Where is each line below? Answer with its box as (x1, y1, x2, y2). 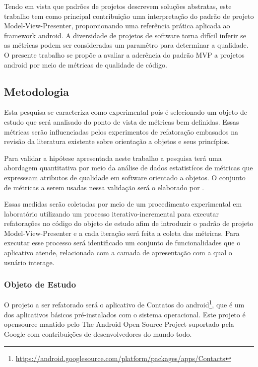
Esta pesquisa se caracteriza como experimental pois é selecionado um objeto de (4, 107, 247, 117)
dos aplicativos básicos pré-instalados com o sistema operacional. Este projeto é (4, 309, 246, 319)
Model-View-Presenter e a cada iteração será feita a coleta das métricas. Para (4, 227, 240, 238)
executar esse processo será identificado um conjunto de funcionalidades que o (4, 237, 241, 248)
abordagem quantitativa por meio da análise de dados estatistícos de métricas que (4, 162, 253, 173)
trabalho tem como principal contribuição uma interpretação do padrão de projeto (4, 10, 254, 21)
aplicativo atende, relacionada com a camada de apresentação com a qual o (4, 247, 232, 258)
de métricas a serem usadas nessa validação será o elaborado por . (4, 182, 204, 192)
